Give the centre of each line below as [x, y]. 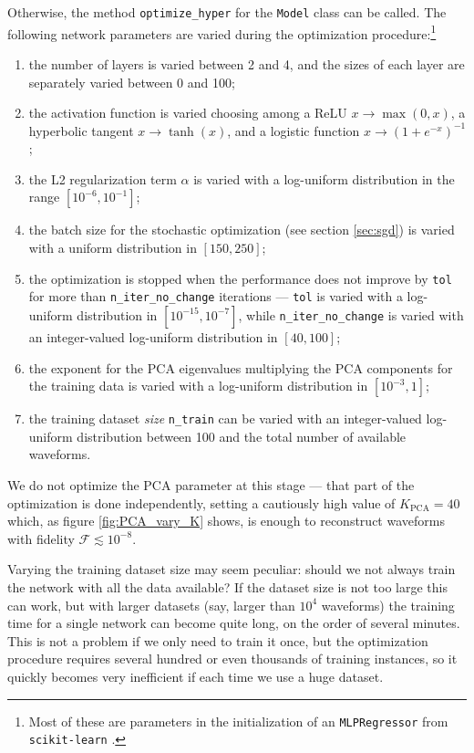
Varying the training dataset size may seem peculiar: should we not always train [232, 569]
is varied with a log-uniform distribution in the [324, 178]
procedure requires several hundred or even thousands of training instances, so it [232, 659]
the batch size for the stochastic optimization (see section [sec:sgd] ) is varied [242, 230]
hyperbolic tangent [81, 130]
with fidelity [41, 538]
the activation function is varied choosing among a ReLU [188, 113]
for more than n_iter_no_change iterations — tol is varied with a [216, 296]
